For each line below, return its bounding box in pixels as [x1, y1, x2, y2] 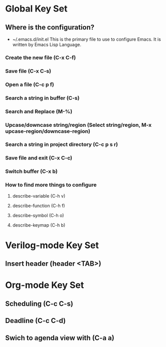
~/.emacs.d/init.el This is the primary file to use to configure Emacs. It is [12, 36, 161, 42]
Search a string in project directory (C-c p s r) [5, 141, 118, 148]
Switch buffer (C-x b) [5, 168, 58, 175]
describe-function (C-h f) [12, 203, 65, 209]
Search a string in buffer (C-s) [5, 94, 80, 101]
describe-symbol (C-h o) [12, 212, 64, 218]
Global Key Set [5, 3, 68, 15]
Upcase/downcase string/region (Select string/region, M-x [5, 121, 152, 128]
